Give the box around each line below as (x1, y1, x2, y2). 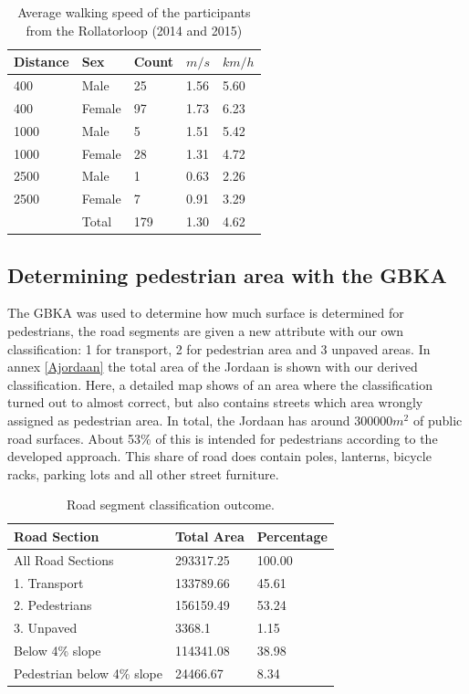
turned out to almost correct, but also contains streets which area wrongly (7, 393, 423, 412)
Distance (14, 52, 69, 71)
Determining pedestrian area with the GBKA (7, 260, 447, 289)
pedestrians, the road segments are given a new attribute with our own (7, 321, 404, 340)
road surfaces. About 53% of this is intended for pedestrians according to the (7, 428, 438, 447)
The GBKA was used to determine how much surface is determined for (7, 303, 404, 322)
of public (412, 410, 463, 429)
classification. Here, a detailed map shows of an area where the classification (7, 374, 433, 394)
